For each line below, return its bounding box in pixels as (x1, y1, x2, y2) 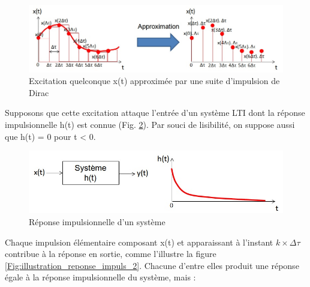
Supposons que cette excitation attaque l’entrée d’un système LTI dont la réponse (5, 106, 305, 119)
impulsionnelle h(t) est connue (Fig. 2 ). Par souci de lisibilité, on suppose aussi (5, 118, 295, 130)
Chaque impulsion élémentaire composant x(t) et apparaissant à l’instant (5, 235, 273, 248)
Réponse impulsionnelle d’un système (29, 216, 165, 228)
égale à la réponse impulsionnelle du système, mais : (5, 271, 196, 283)
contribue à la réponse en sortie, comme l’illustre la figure (5, 247, 216, 260)
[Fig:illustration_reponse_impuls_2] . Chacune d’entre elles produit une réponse (5, 259, 299, 271)
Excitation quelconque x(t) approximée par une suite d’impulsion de (29, 74, 280, 87)
